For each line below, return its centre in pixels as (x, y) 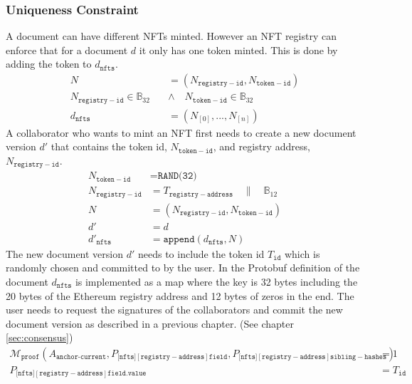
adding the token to (49, 64)
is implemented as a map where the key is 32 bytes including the (216, 281)
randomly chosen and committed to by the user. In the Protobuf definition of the (183, 268)
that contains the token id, (109, 146)
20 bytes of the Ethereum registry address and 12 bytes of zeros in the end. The (180, 295)
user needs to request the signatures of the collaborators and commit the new (174, 310)
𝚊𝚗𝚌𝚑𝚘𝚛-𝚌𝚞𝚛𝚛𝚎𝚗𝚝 (81, 357)
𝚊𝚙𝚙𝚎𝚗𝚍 (179, 239)
